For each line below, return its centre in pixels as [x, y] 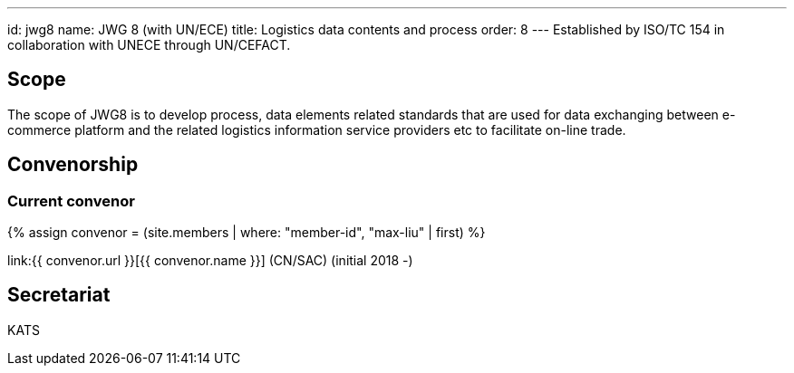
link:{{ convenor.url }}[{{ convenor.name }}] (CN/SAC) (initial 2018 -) [210, 261]
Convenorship [73, 165]
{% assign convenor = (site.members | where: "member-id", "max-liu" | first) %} [247, 233]
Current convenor [71, 201]
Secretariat [59, 295]
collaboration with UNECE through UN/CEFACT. [149, 45]
